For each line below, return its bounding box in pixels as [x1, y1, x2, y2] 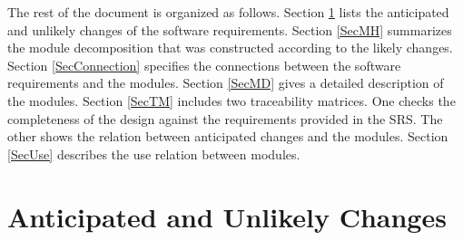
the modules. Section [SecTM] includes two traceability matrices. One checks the [7, 91, 456, 110]
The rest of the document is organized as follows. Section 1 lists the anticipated [7, 3, 449, 21]
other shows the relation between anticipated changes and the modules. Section [7, 127, 448, 146]
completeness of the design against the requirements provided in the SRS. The [7, 109, 443, 128]
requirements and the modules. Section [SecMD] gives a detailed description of [7, 73, 444, 92]
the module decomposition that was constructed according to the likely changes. [7, 38, 453, 57]
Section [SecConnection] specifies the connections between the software [7, 55, 401, 74]
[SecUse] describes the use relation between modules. [7, 144, 300, 163]
